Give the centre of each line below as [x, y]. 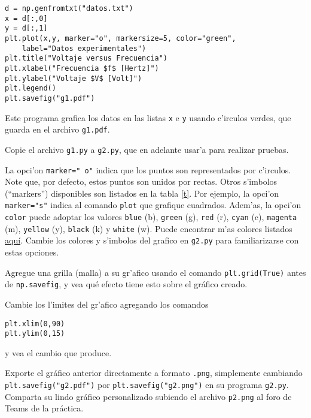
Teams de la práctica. [44, 408]
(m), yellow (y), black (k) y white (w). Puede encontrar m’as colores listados [149, 228]
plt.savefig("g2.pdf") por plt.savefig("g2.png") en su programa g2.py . [147, 385]
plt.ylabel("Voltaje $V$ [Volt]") [74, 78]
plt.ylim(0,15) [35, 334]
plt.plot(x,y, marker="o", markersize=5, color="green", [121, 38]
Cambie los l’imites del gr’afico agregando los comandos [107, 304]
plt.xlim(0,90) [35, 324]
